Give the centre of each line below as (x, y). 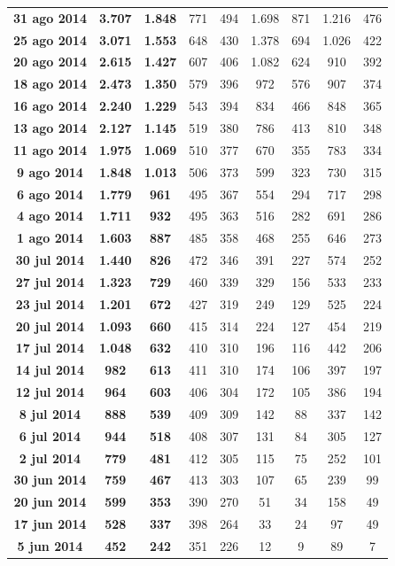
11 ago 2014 (50, 149)
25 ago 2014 (50, 39)
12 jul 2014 (50, 392)
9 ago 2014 (50, 171)
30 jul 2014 (50, 260)
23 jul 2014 (50, 303)
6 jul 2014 (50, 435)
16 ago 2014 (50, 106)
